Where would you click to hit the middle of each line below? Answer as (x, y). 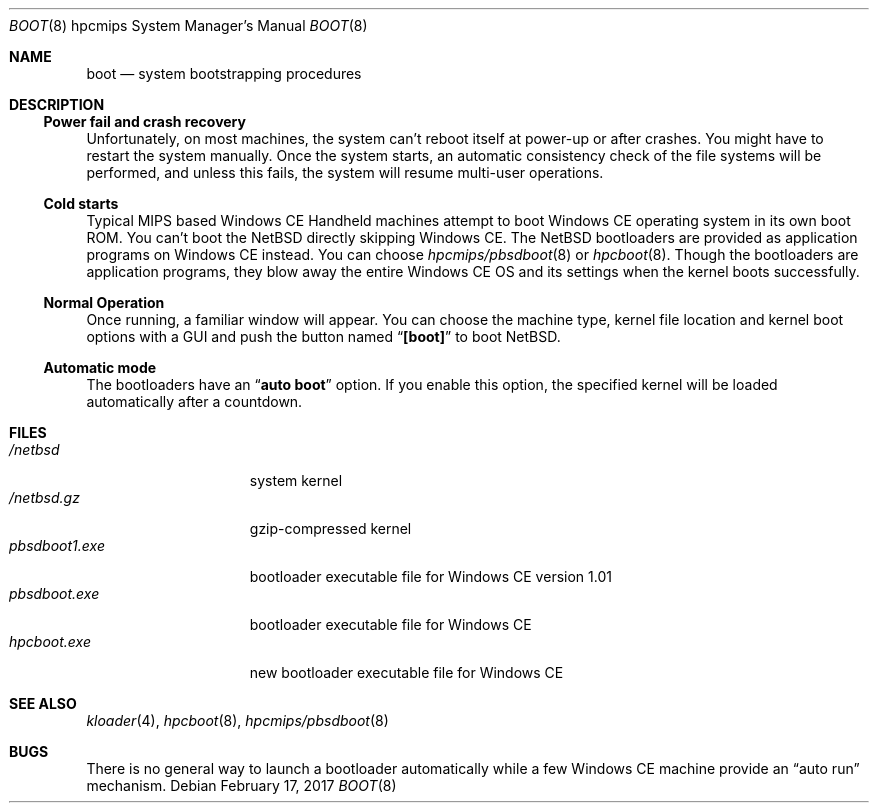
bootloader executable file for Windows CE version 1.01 (430, 576)
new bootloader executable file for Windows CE (406, 672)
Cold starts (81, 203)
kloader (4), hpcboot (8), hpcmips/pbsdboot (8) (237, 720)
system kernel (296, 480)
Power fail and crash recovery (144, 121)
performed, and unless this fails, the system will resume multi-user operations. (345, 172)
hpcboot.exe (50, 641)
